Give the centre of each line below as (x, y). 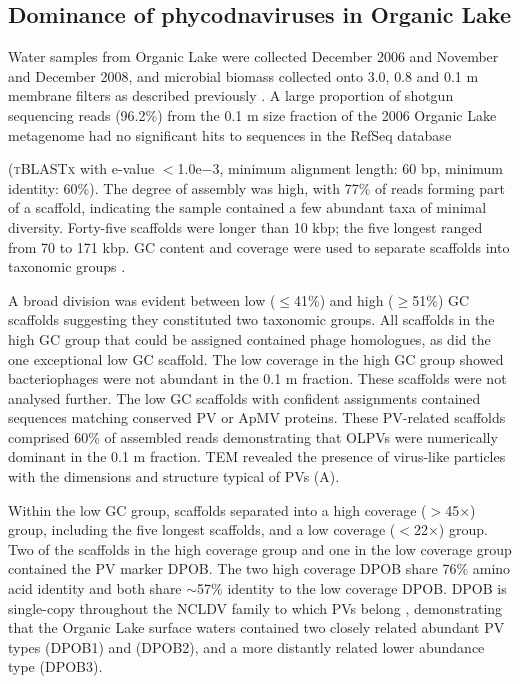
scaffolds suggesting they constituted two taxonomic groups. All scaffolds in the (251, 319)
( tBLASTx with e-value (81, 168)
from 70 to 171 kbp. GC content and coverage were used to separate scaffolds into (259, 246)
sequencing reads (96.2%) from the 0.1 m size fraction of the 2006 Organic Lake (252, 114)
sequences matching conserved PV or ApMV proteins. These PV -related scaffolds (257, 417)
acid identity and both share (95, 588)
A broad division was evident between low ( (142, 299)
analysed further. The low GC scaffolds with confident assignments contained (244, 397)
